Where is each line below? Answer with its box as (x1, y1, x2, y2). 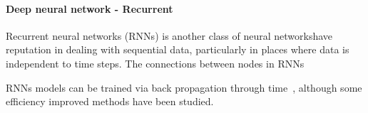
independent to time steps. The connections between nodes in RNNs (6, 55, 305, 70)
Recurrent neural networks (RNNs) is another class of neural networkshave (6, 28, 333, 43)
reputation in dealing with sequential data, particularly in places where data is (6, 42, 349, 57)
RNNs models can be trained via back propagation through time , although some (6, 80, 362, 95)
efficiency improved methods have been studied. (6, 94, 214, 109)
